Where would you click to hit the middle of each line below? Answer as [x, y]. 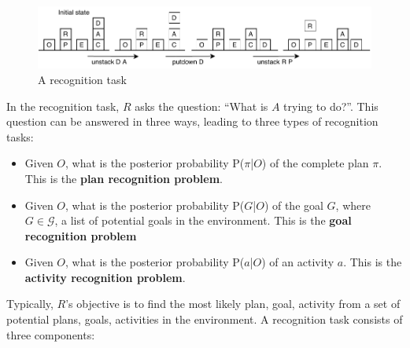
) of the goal [294, 205]
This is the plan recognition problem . [124, 178]
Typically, [30, 304]
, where [353, 205]
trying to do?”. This [331, 106]
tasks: [20, 136]
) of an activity [298, 262]
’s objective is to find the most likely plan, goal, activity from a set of [233, 304]
